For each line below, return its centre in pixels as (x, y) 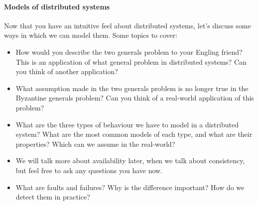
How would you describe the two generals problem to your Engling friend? (129, 51)
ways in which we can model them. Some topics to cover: (91, 35)
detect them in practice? (53, 197)
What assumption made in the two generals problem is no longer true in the (132, 88)
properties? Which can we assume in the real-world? (95, 144)
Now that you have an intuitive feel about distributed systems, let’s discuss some (128, 25)
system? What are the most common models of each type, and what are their (134, 134)
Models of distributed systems (57, 6)
